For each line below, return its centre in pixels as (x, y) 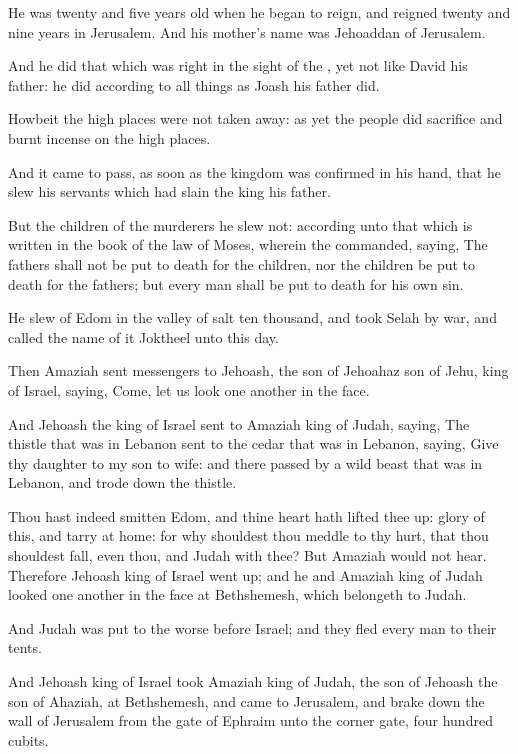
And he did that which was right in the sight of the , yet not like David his (238, 65)
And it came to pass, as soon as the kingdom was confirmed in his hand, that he (254, 171)
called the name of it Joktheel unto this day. (143, 336)
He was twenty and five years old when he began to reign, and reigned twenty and (259, 12)
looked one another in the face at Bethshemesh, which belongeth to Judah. (237, 594)
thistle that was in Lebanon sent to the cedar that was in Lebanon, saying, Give (253, 443)
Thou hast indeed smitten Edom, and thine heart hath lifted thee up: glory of (246, 515)
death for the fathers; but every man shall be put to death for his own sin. (236, 283)
